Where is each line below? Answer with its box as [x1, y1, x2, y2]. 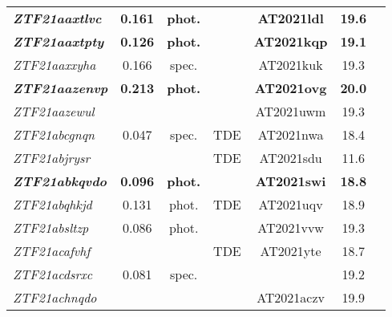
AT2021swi [255, 172, 326, 190]
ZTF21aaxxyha [13, 55, 96, 74]
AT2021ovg [254, 79, 327, 97]
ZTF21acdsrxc [13, 265, 93, 283]
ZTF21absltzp [13, 218, 89, 237]
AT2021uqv [258, 195, 323, 213]
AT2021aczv [257, 288, 325, 307]
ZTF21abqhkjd [13, 195, 92, 213]
